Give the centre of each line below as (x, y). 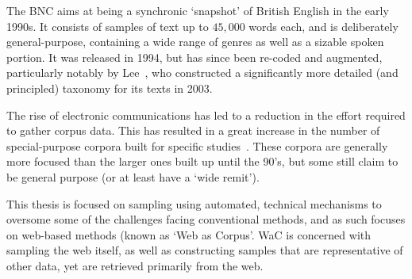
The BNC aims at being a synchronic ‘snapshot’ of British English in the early (198, 10)
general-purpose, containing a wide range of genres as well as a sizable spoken (195, 42)
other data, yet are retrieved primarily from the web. (135, 265)
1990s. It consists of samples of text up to (108, 26)
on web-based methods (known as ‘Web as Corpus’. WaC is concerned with (189, 234)
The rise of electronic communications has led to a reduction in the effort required (206, 115)
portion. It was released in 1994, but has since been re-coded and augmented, (194, 57)
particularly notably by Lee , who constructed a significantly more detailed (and (202, 73)
